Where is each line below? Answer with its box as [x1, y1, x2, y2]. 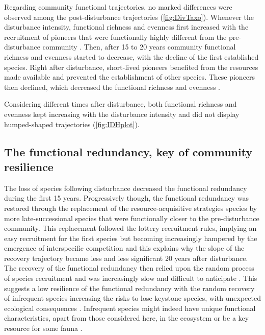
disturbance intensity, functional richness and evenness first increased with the [4, 21, 249, 32]
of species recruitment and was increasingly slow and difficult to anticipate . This [4, 273, 257, 283]
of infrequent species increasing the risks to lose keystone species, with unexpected [4, 293, 261, 303]
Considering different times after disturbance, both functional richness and [4, 99, 237, 109]
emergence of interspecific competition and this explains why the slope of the [4, 243, 245, 253]
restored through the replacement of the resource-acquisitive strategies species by [4, 202, 257, 213]
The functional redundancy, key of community [4, 143, 253, 159]
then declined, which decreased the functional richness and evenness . [4, 81, 220, 92]
